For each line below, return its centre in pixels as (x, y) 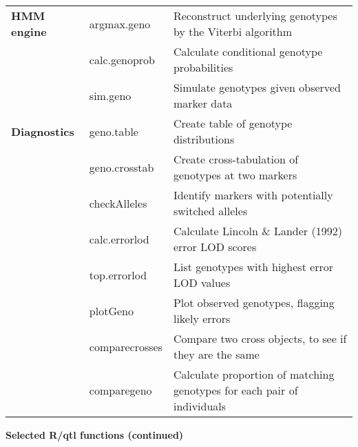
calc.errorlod (119, 239)
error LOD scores (215, 247)
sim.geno (110, 95)
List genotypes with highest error (253, 267)
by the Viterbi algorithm (233, 31)
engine (29, 31)
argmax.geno (120, 23)
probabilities (203, 67)
